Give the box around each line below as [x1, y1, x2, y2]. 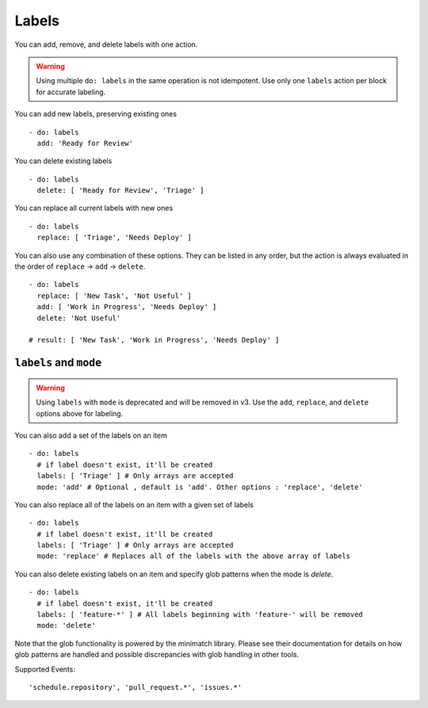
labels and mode [14, 356, 102, 369]
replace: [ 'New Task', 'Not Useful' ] [36, 291, 192, 300]
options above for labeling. [36, 408, 124, 418]
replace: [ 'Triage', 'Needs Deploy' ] [36, 233, 192, 242]
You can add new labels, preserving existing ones [14, 109, 178, 119]
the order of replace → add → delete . [14, 262, 146, 271]
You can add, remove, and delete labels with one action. [14, 40, 198, 49]
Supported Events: [14, 664, 75, 674]
